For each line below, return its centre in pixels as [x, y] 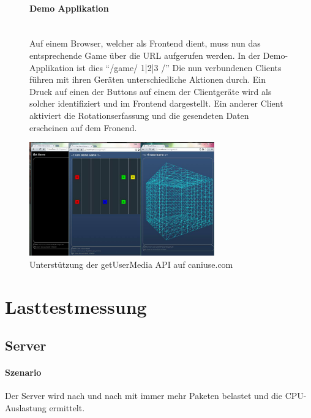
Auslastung [26, 408]
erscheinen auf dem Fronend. [83, 127]
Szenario [23, 372]
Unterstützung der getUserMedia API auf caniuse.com [131, 264]
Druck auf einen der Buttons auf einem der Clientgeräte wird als [151, 91]
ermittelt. [67, 408]
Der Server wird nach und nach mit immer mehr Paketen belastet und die [144, 396]
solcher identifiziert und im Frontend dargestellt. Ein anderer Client [156, 103]
